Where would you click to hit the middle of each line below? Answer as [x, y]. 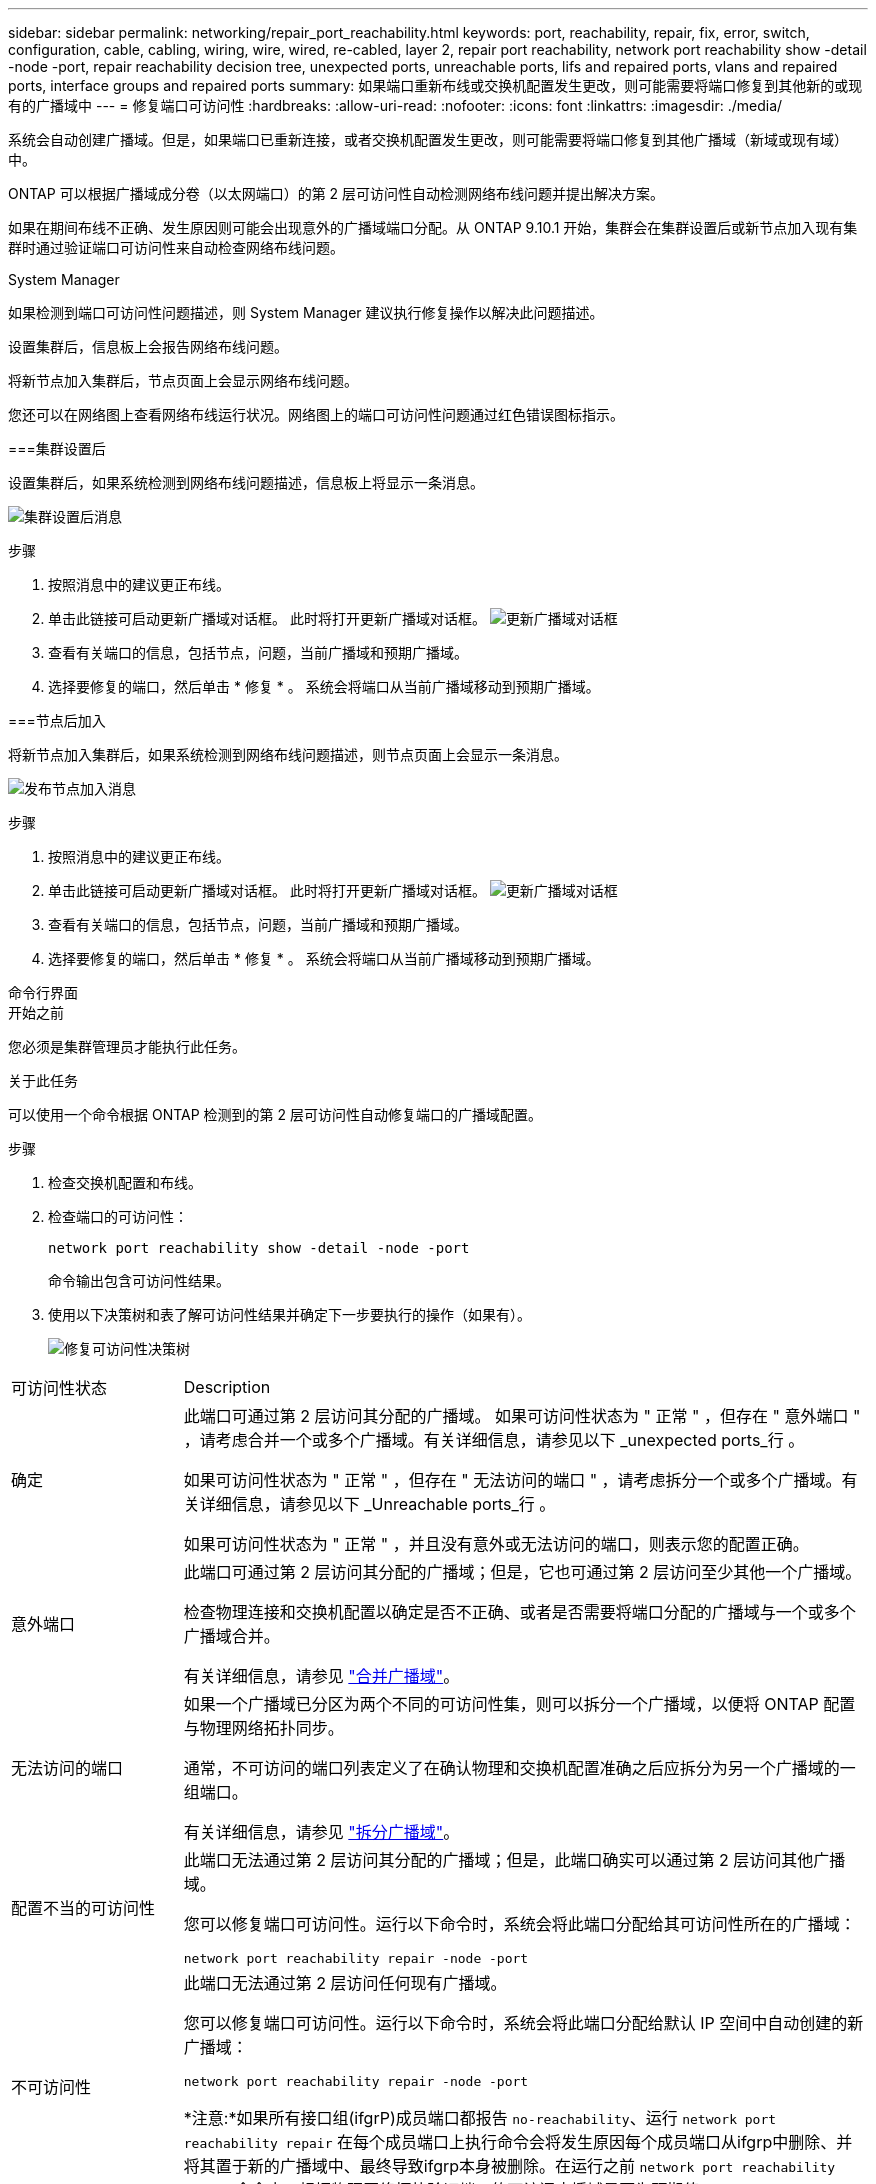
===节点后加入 [57, 720]
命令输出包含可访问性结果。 [139, 1280]
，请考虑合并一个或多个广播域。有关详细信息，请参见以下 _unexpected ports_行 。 [494, 1440]
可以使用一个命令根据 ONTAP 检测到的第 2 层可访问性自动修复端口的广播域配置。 [275, 1114]
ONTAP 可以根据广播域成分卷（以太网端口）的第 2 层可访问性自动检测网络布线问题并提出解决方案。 [336, 193]
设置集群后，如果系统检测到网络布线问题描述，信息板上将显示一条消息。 [246, 482]
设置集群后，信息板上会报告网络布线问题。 [148, 346]
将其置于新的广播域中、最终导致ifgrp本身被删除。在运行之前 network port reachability [509, 2166]
